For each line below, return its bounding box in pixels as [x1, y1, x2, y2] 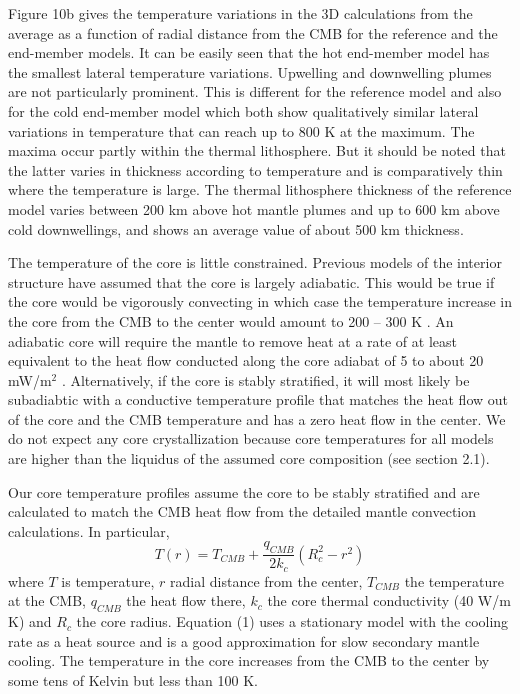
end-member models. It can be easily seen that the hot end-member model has [8, 42, 490, 63]
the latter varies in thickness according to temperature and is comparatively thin [8, 159, 503, 180]
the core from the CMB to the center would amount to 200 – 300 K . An [8, 310, 454, 331]
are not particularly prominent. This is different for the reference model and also [8, 81, 502, 102]
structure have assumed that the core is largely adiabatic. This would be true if [8, 271, 495, 292]
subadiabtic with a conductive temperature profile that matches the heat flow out [8, 389, 508, 410]
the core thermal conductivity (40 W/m [267, 590, 511, 611]
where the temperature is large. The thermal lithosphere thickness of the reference [8, 179, 512, 200]
